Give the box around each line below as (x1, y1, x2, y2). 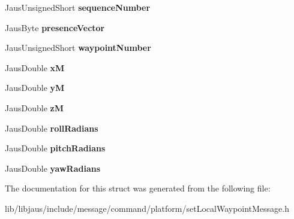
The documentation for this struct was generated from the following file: (5, 182, 271, 194)
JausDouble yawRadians (5, 162, 101, 174)
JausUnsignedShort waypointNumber (5, 41, 151, 54)
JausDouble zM (5, 101, 64, 114)
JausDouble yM (5, 81, 65, 94)
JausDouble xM (5, 61, 65, 74)
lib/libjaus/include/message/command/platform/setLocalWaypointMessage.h (5, 202, 290, 214)
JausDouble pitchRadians (5, 142, 106, 154)
